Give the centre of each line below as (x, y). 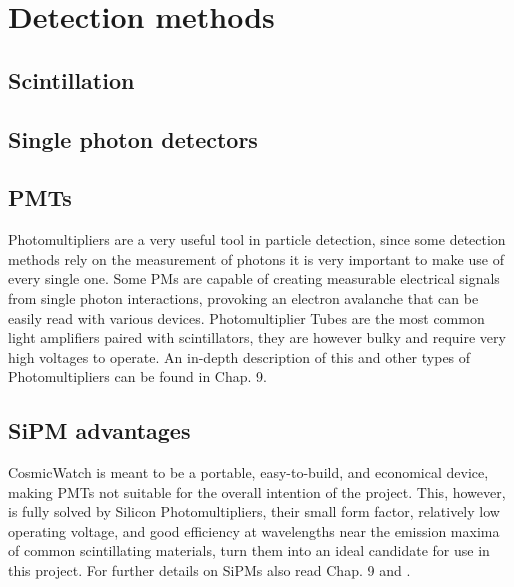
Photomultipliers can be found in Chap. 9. (137, 376)
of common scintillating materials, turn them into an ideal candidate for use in (249, 550)
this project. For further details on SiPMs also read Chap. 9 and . (209, 570)
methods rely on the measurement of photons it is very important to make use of (256, 258)
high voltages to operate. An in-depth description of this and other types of (239, 356)
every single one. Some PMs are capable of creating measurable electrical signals (254, 278)
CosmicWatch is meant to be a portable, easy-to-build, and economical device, (248, 472)
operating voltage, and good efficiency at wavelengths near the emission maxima (254, 530)
